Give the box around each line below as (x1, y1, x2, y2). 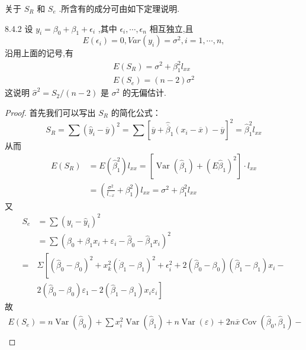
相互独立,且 (149, 22, 194, 34)
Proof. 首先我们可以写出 (5, 106, 96, 119)
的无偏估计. (122, 86, 166, 99)
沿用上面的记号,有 (5, 47, 73, 59)
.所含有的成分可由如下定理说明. (59, 2, 180, 14)
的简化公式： (111, 106, 161, 119)
